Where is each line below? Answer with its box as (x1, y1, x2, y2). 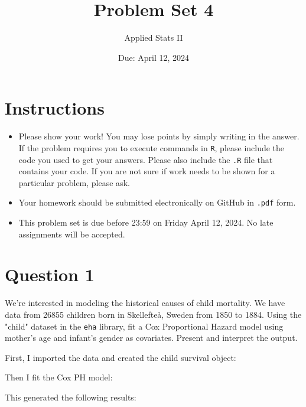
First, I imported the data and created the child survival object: (5, 351, 236, 363)
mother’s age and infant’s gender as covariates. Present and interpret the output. (5, 331, 298, 344)
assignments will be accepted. (18, 227, 125, 240)
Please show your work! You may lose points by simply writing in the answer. (18, 130, 300, 142)
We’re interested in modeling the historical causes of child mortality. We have (5, 297, 285, 309)
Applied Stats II (124, 31, 183, 44)
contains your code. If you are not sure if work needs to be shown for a (18, 165, 275, 177)
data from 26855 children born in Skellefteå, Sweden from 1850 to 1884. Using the (5, 308, 302, 320)
